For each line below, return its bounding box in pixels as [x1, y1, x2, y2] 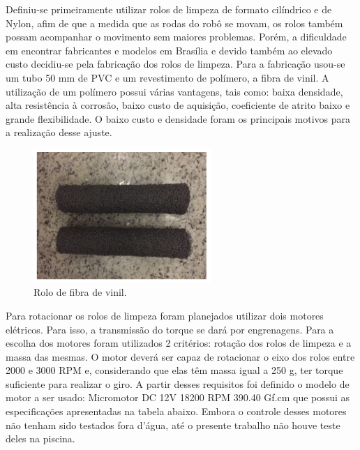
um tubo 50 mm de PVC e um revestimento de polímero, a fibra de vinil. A [6, 70, 329, 84]
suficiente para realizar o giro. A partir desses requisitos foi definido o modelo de [6, 376, 350, 391]
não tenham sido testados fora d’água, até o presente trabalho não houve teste [6, 417, 340, 432]
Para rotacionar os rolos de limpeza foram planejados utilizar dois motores [6, 308, 324, 322]
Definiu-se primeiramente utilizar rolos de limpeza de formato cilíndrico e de [6, 2, 332, 16]
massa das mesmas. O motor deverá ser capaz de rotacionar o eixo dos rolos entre [6, 349, 355, 363]
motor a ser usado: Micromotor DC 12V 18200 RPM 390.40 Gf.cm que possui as [6, 390, 350, 405]
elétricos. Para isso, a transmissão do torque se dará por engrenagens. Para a [6, 322, 334, 336]
